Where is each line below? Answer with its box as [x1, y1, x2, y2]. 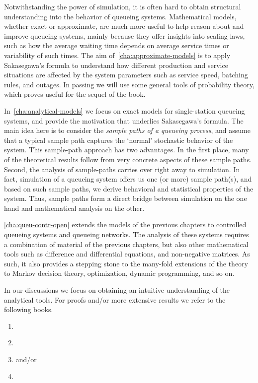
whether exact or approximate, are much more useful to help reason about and [4, 21, 244, 31]
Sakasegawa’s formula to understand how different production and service [4, 60, 228, 70]
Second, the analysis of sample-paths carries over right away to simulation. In [4, 164, 240, 174]
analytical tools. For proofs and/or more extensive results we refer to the [4, 294, 226, 305]
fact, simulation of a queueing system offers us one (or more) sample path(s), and [4, 174, 252, 184]
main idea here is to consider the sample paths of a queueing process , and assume [4, 125, 251, 135]
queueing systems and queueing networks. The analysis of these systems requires [4, 229, 249, 240]
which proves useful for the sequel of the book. [4, 89, 146, 99]
